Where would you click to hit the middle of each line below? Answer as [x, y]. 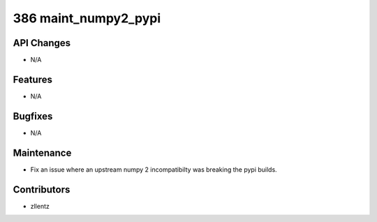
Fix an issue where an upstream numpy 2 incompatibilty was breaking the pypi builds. [154, 169]
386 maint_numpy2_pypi [87, 18]
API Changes [42, 43]
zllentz [40, 206]
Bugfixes [33, 116]
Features [32, 79]
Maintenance [42, 153]
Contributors [42, 190]
